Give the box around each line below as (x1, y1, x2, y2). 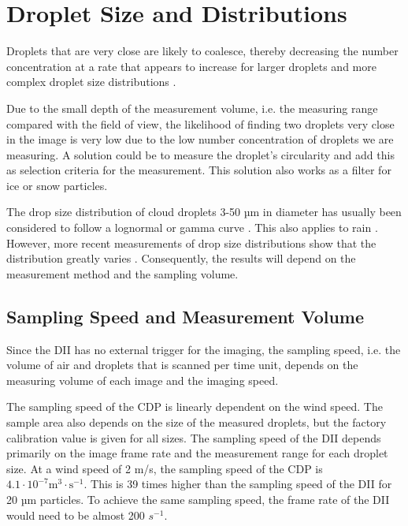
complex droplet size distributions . (6, 73, 176, 90)
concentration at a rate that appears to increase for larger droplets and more (6, 58, 376, 74)
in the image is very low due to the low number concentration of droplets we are (6, 131, 394, 147)
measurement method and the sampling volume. (6, 265, 239, 282)
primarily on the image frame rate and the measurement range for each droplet (6, 445, 388, 461)
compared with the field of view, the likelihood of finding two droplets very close (6, 115, 395, 132)
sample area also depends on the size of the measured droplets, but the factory (6, 414, 387, 431)
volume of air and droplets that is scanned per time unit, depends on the (6, 356, 358, 373)
